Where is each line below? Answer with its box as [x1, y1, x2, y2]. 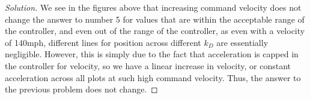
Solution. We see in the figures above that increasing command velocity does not [5, 1, 302, 13]
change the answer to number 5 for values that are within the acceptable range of [5, 13, 305, 25]
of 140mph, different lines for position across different [5, 36, 201, 48]
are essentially [216, 36, 269, 48]
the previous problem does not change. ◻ [5, 83, 158, 95]
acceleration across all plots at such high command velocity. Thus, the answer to [5, 71, 301, 83]
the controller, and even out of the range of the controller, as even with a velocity [5, 24, 305, 37]
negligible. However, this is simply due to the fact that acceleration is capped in [5, 48, 299, 60]
